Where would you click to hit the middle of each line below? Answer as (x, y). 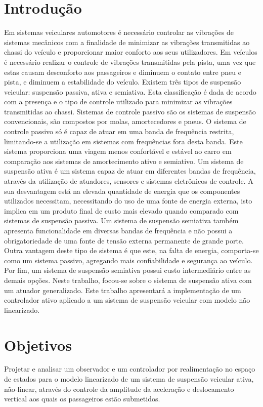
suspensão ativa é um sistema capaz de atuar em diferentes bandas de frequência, (130, 171)
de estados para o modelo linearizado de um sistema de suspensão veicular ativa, (129, 379)
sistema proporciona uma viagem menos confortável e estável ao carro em (118, 151)
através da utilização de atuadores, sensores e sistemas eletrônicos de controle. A (129, 181)
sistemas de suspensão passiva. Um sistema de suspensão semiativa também (121, 220)
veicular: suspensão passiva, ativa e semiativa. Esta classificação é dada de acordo (130, 91)
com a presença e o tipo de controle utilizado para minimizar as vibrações (118, 101)
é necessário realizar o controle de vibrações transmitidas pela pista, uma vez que (130, 62)
